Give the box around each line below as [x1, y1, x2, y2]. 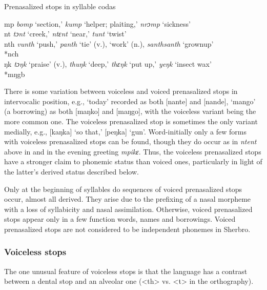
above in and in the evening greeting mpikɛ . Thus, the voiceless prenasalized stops [4, 146, 261, 157]
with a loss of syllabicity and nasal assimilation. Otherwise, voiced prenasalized [4, 203, 253, 214]
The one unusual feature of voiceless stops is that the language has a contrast [4, 265, 248, 276]
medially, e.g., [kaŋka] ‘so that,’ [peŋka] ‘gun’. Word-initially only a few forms [4, 126, 247, 137]
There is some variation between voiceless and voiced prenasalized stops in [4, 86, 238, 96]
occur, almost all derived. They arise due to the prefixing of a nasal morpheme [4, 194, 251, 204]
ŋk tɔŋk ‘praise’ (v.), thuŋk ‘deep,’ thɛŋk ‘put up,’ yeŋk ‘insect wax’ [4, 58, 212, 69]
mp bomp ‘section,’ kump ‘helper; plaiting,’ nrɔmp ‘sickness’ [4, 18, 191, 29]
